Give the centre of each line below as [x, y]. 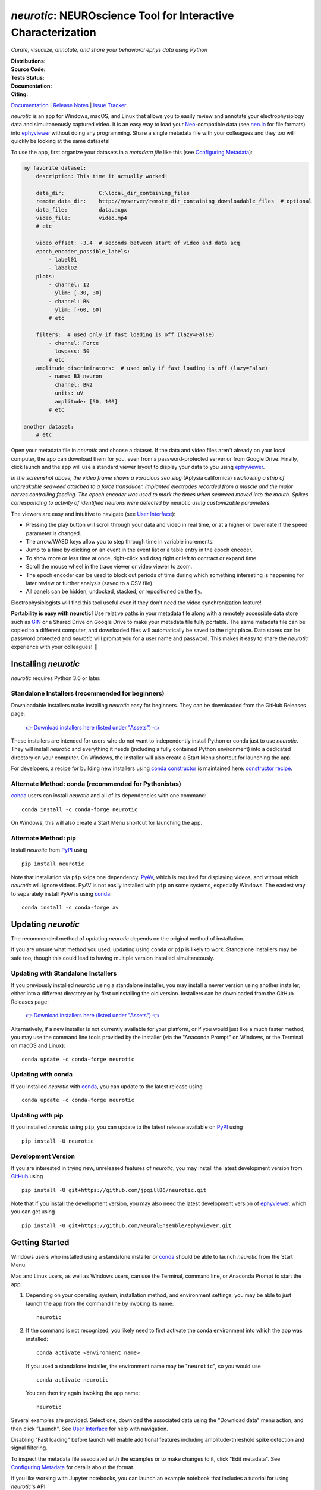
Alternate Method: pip [44, 838]
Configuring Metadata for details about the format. [73, 1467]
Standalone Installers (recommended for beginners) [88, 693]
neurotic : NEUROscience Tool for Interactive [122, 15]
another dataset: [49, 426]
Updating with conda [42, 1075]
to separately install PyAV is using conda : [62, 893]
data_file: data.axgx [81, 209]
